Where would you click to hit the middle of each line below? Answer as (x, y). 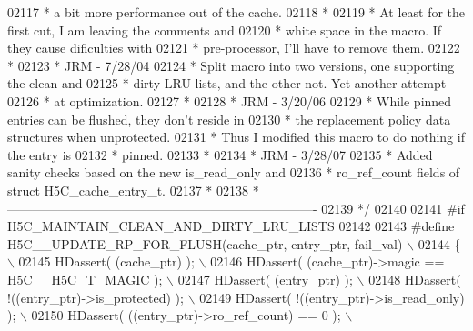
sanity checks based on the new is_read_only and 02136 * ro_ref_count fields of (234, 172)
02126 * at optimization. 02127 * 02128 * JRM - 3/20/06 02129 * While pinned (230, 100)
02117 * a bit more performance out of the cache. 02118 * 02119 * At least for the (236, 12)
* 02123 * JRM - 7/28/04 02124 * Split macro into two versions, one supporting (231, 65)
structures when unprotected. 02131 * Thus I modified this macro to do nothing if (236, 137)
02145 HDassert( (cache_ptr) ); (106, 261)
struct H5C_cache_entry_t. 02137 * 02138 (128, 190)
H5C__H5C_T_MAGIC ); (85, 279)
